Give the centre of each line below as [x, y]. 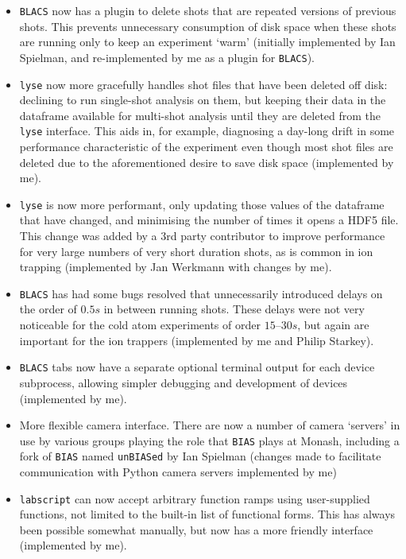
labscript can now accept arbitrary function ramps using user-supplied [195, 498]
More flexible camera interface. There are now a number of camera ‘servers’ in [210, 425]
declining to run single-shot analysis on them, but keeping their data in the [203, 100]
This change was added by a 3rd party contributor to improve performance [202, 236]
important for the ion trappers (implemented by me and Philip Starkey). [197, 340]
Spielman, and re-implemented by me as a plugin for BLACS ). [167, 57]
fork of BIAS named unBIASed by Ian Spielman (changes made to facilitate [200, 456]
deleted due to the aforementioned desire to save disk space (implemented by [207, 162]
